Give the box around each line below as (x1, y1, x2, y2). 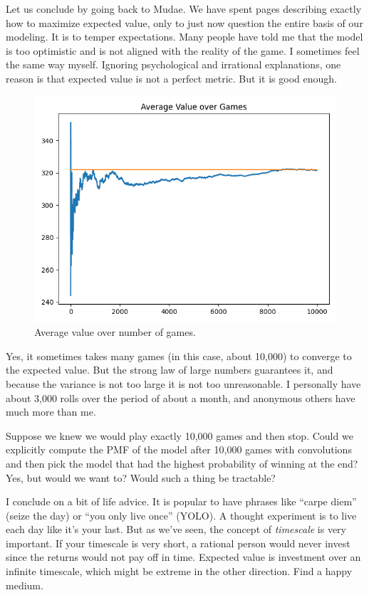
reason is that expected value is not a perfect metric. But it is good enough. (6, 70, 337, 85)
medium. (6, 577, 43, 592)
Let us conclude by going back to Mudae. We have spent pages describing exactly (6, 1, 362, 16)
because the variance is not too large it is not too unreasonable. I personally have (6, 376, 361, 391)
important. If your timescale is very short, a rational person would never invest (6, 535, 350, 550)
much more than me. (6, 404, 96, 419)
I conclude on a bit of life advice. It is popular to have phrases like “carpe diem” (6, 494, 357, 509)
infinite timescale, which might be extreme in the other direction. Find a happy (6, 564, 353, 579)
